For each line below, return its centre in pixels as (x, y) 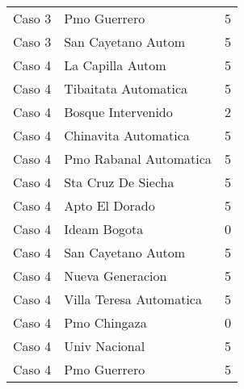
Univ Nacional (105, 346)
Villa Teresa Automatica (133, 299)
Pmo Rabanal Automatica (138, 159)
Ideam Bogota (104, 229)
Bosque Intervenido (118, 112)
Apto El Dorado (109, 205)
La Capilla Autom (115, 65)
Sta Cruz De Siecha (119, 182)
